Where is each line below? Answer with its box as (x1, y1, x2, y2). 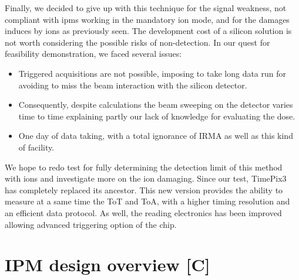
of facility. (18, 141, 55, 153)
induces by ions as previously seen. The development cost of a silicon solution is (5, 25, 292, 37)
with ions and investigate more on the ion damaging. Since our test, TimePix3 (5, 172, 287, 185)
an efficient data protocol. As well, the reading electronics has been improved (5, 206, 282, 218)
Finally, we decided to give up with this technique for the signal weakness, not (5, 2, 287, 13)
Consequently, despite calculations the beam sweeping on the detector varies (18, 98, 293, 111)
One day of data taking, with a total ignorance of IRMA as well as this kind (18, 129, 293, 142)
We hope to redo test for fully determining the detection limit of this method (5, 161, 283, 173)
